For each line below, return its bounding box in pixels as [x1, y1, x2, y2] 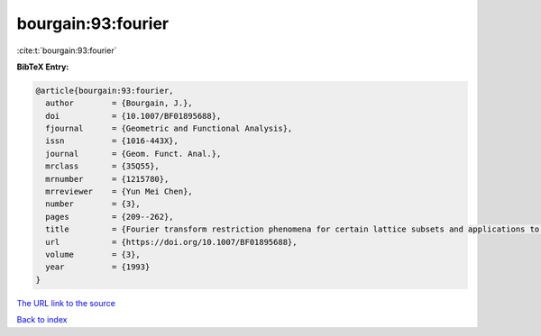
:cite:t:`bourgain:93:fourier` [16, 45, 117, 56]
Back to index [16, 314, 68, 325]
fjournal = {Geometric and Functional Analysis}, [45, 123, 293, 134]
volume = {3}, [45, 250, 142, 259]
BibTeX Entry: [16, 61, 69, 72]
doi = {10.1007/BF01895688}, [45, 111, 222, 121]
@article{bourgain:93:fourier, [35, 86, 175, 95]
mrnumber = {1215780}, [45, 174, 170, 184]
